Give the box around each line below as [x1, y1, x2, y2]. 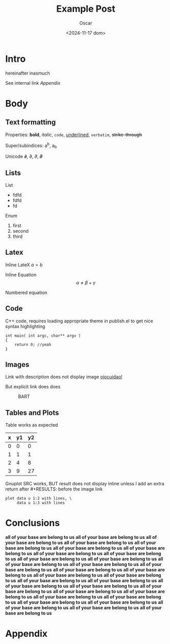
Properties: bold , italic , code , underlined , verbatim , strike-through [5, 131, 142, 138]
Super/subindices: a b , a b [5, 141, 57, 150]
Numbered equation [5, 289, 47, 295]
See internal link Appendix [5, 80, 60, 86]
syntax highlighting [5, 323, 45, 329]
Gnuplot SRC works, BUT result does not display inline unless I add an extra [5, 481, 164, 487]
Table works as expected [5, 422, 58, 428]
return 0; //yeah [14, 342, 52, 347]
